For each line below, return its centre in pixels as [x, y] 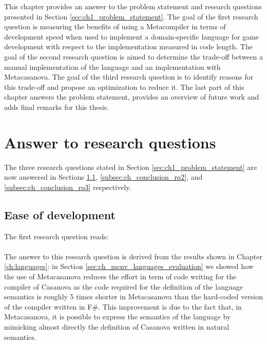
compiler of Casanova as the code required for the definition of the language [124, 286]
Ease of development [60, 214]
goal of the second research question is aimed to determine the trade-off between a [133, 56]
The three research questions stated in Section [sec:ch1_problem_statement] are [131, 167]
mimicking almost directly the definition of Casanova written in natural [117, 326]
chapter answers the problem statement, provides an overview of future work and [132, 97]
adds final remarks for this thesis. [57, 107]
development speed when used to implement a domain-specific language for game [132, 36]
